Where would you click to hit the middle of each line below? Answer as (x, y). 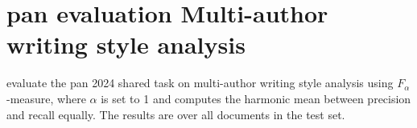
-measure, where (46, 98)
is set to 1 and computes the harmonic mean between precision (256, 98)
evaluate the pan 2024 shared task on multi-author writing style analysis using (200, 83)
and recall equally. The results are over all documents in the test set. (176, 114)
